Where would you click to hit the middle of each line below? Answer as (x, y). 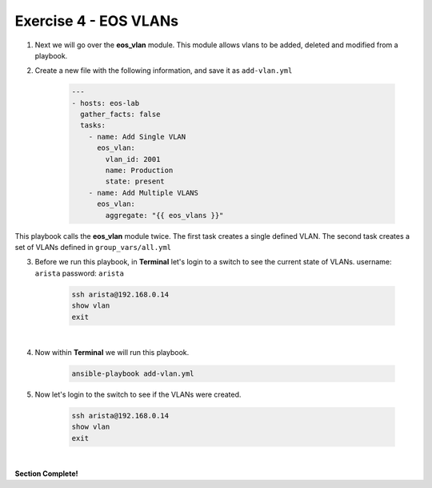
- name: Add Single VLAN (137, 137)
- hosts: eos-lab (106, 103)
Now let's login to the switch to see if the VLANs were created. (138, 394)
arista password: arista (79, 273)
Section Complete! (47, 474)
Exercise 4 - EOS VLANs (97, 21)
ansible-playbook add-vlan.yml (133, 373)
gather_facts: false (120, 115)
